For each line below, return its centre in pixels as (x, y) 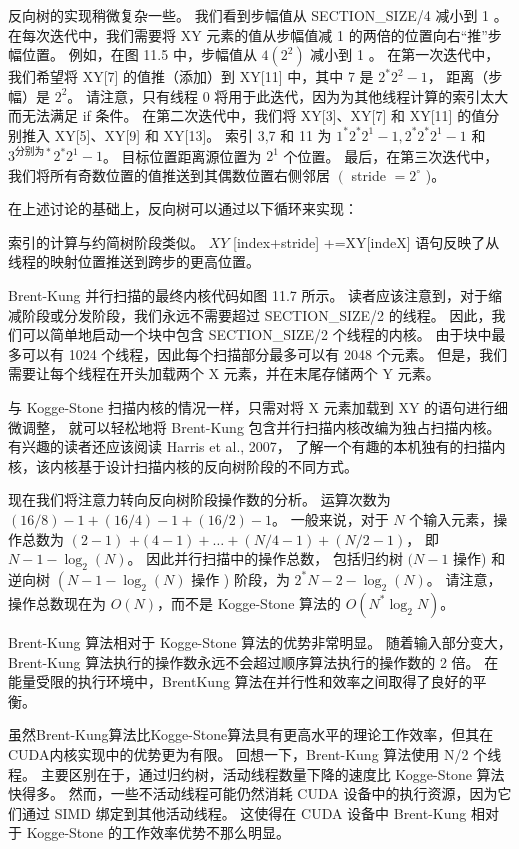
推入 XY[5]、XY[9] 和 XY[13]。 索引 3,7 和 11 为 (176, 134)
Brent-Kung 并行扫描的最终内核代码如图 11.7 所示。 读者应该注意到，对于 (248, 295)
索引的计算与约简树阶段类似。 (106, 241)
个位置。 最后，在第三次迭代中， (391, 155)
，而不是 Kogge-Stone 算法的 (249, 602)
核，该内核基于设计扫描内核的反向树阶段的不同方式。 (183, 465)
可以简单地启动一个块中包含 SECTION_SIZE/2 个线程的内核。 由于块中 (256, 334)
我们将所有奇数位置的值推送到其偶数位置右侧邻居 (169, 174)
